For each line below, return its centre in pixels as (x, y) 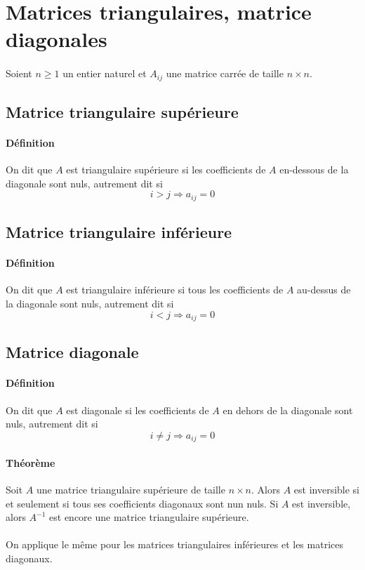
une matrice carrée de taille (225, 73)
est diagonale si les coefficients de (138, 410)
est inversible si (327, 490)
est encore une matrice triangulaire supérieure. (149, 517)
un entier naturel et (105, 73)
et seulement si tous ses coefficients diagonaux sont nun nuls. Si (142, 503)
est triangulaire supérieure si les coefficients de (166, 170)
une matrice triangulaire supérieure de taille (131, 490)
